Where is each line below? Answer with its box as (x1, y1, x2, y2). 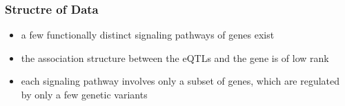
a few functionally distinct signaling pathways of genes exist (21, 28, 275, 42)
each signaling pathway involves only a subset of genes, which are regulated (21, 74, 340, 88)
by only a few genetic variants (21, 87, 148, 101)
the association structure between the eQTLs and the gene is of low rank (21, 50, 329, 65)
